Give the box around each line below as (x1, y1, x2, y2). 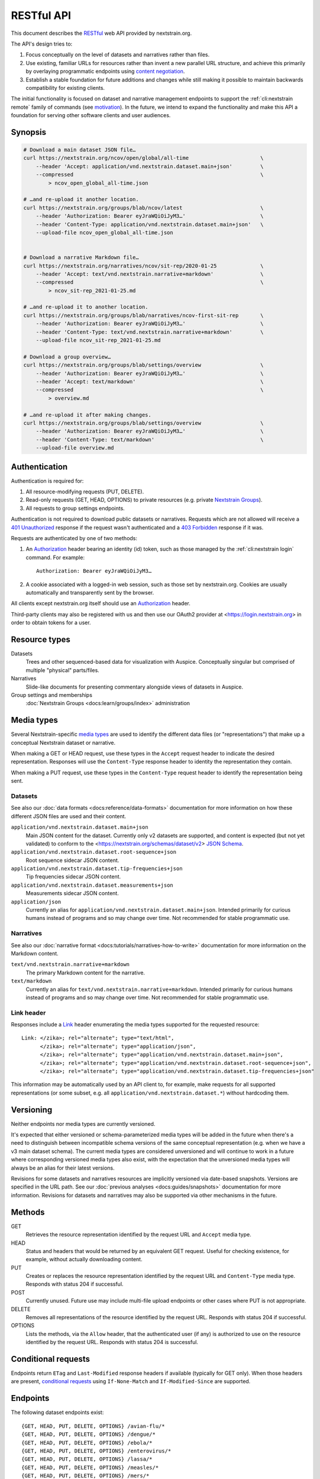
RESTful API (11, 9, 71, 22)
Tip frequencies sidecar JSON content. (25, 873, 121, 880)
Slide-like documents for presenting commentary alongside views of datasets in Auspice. (25, 683, 244, 690)
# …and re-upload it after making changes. (23, 411, 152, 418)
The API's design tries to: (11, 40, 73, 47)
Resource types (11, 634, 70, 644)
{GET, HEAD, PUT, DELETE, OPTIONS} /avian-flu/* (21, 1423, 165, 1429)
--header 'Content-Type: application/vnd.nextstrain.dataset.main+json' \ (35, 221, 264, 228)
